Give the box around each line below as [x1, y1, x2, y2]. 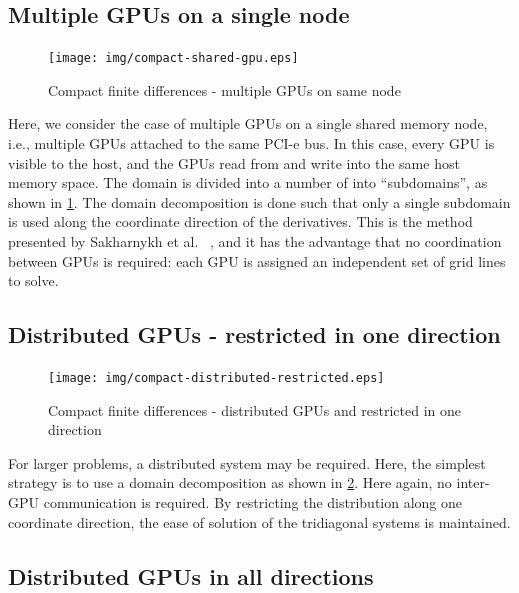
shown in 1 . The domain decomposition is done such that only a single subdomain [8, 191, 511, 212]
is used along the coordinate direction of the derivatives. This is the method [8, 211, 473, 232]
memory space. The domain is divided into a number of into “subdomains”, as [8, 172, 488, 193]
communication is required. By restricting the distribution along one [43, 492, 463, 513]
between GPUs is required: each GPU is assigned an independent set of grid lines [8, 250, 506, 271]
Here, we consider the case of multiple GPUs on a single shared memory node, [8, 113, 488, 134]
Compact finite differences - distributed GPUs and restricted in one [48, 399, 461, 420]
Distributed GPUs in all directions [8, 560, 374, 591]
